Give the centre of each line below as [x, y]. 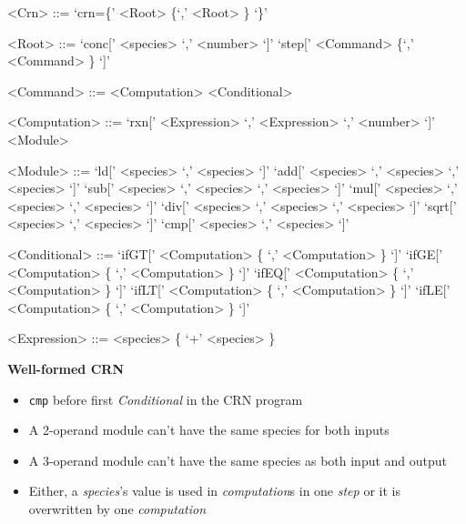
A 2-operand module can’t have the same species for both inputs [209, 430]
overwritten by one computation [117, 508]
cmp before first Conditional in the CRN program [166, 399]
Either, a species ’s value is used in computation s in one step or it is [214, 491]
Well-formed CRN [66, 368]
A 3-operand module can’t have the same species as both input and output [238, 460]
